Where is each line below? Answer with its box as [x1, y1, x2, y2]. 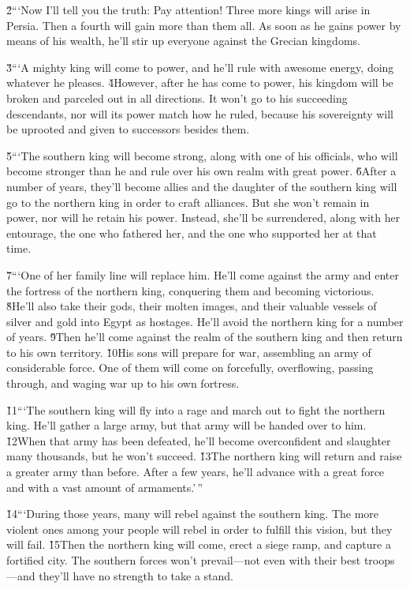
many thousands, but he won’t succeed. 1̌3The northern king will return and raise [6, 448, 402, 464]
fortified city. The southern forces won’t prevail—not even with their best [6, 552, 361, 568]
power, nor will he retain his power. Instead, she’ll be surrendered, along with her [6, 209, 401, 226]
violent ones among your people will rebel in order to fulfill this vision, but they [6, 520, 393, 537]
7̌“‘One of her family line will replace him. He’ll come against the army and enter [6, 266, 399, 283]
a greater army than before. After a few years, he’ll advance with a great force [6, 463, 385, 480]
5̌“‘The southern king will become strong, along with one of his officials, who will [6, 147, 398, 163]
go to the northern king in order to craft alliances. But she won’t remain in [6, 193, 370, 210]
